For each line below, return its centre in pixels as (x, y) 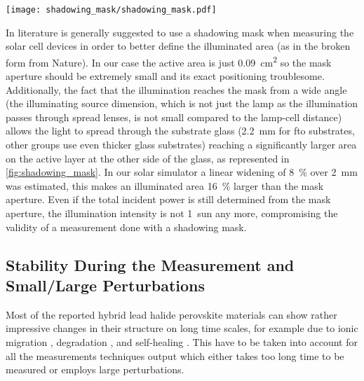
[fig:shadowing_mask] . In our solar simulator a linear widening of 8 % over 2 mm (182, 172)
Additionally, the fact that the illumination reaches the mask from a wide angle (176, 89)
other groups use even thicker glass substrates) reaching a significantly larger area (181, 145)
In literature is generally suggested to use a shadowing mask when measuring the (180, 32)
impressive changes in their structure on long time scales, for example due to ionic (182, 328)
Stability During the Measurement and (150, 264)
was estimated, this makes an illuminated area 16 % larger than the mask (165, 185)
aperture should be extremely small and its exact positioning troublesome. (165, 76)
